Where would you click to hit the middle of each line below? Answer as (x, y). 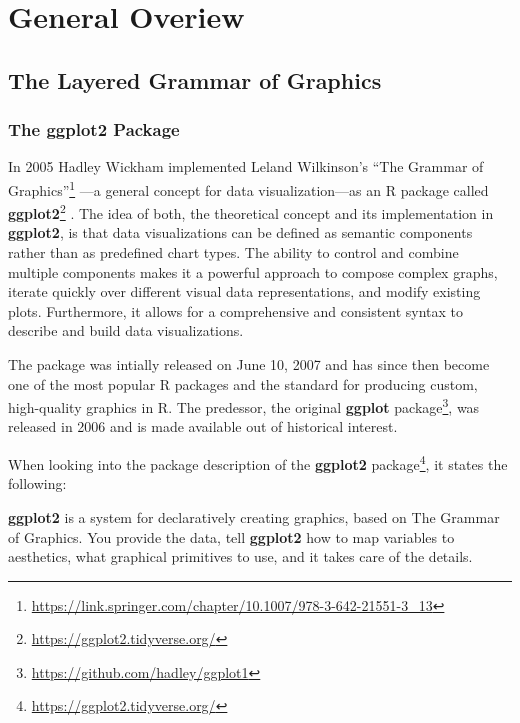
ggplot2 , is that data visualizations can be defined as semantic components (240, 232)
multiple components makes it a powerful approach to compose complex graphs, (253, 271)
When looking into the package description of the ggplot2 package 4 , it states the (258, 462)
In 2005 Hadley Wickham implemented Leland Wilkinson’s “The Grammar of (246, 166)
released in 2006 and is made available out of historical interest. (203, 426)
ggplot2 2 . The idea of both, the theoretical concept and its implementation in (251, 211)
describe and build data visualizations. (126, 330)
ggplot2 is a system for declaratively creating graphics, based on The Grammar (254, 516)
